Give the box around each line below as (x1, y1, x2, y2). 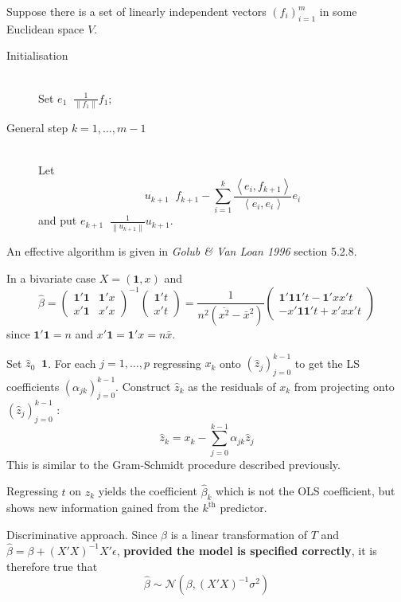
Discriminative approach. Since (6, 526, 158, 543)
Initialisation (6, 47, 68, 64)
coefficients (6, 377, 60, 394)
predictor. (220, 499, 267, 516)
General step (6, 119, 68, 135)
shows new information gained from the (6, 499, 199, 516)
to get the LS (294, 354, 360, 371)
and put (38, 212, 77, 229)
